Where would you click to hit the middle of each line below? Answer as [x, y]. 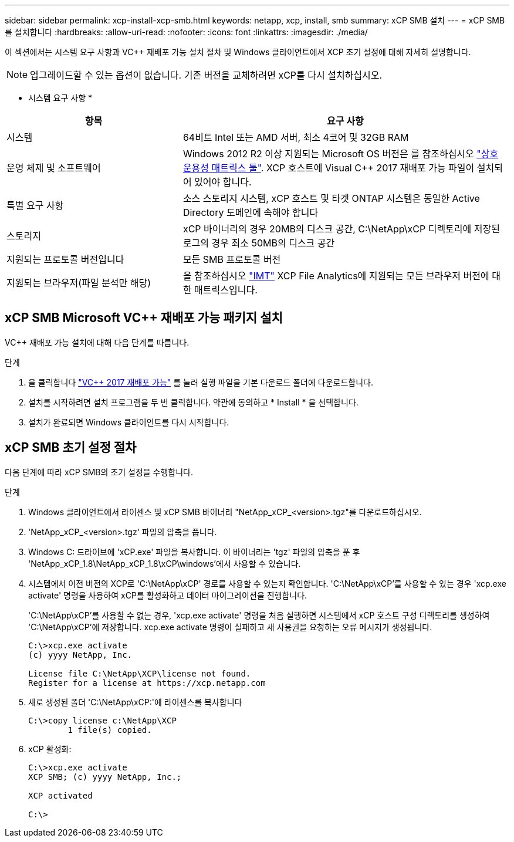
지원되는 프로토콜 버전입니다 [65, 259]
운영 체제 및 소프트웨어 [54, 168]
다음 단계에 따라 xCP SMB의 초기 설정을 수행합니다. [99, 472]
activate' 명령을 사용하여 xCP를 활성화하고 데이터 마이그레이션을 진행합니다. [168, 595]
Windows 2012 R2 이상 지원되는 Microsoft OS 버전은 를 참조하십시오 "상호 [341, 154]
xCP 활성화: [50, 749]
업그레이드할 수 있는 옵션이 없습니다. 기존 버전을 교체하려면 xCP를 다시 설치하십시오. [206, 75]
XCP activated [60, 795]
